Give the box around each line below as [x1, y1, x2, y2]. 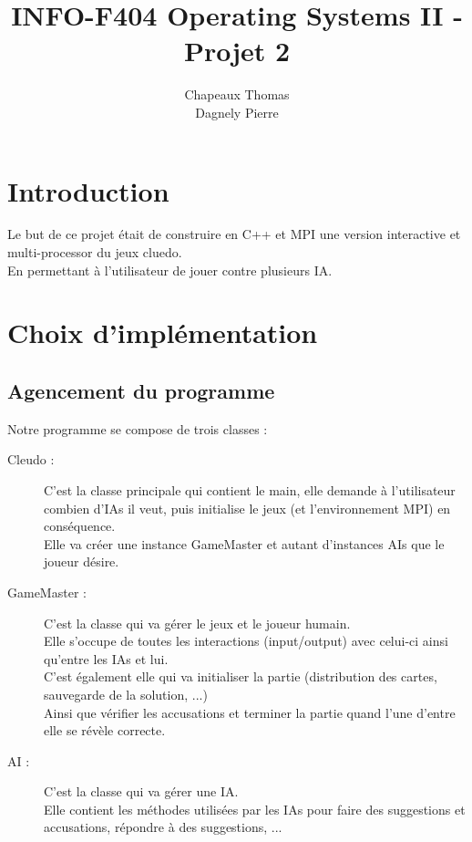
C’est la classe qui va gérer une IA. [44, 782, 239, 801]
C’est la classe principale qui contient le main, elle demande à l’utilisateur [44, 480, 456, 499]
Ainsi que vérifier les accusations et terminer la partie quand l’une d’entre [44, 702, 456, 722]
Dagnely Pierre [195, 102, 279, 121]
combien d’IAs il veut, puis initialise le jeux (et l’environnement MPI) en [44, 498, 451, 517]
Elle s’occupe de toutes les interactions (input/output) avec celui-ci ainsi [44, 631, 448, 650]
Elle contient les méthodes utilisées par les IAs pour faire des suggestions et [44, 799, 466, 818]
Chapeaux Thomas [184, 85, 290, 104]
